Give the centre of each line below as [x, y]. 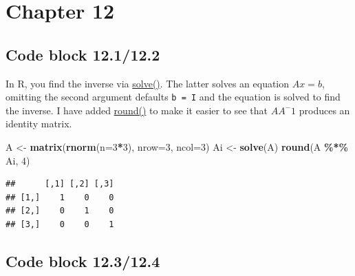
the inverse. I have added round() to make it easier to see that [137, 110]
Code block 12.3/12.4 [83, 261]
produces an [324, 110]
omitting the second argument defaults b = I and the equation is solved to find [173, 97]
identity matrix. [39, 124]
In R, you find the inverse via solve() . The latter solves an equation [148, 83]
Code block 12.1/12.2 [83, 54]
